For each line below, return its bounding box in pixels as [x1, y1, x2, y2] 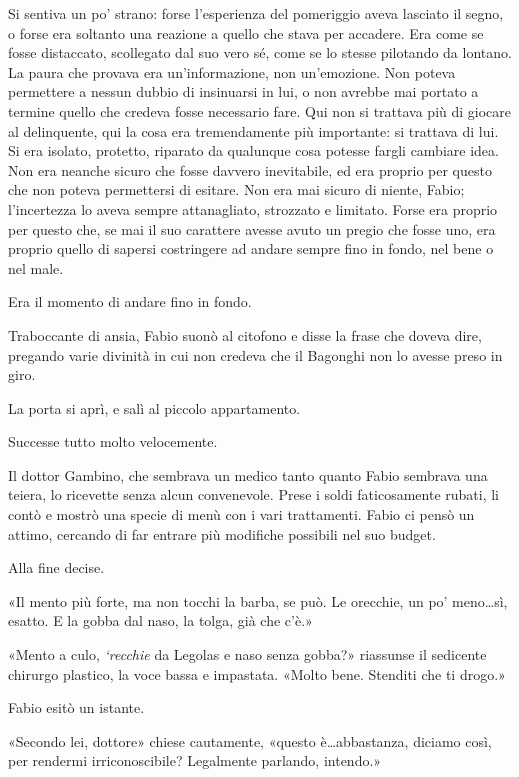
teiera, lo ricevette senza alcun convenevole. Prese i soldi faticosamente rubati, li [8, 484, 499, 505]
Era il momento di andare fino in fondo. [8, 291, 252, 312]
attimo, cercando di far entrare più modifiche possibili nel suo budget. [8, 523, 436, 544]
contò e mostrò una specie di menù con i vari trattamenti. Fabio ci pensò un [8, 504, 475, 525]
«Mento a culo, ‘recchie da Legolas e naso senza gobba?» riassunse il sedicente [8, 644, 487, 665]
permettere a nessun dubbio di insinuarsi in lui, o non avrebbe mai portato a [8, 81, 479, 102]
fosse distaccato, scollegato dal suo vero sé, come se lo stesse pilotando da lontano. [8, 42, 512, 63]
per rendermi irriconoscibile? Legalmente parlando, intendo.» [8, 750, 382, 771]
